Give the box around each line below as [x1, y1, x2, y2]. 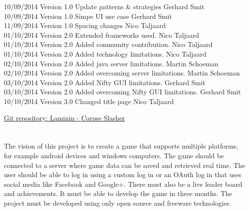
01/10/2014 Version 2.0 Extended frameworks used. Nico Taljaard [4, 30, 199, 40]
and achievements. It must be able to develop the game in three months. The [4, 188, 233, 198]
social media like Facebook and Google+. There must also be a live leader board [4, 179, 242, 189]
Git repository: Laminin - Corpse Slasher [4, 112, 125, 122]
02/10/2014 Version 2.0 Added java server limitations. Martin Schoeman [4, 58, 219, 68]
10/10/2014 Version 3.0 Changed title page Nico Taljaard [4, 96, 174, 106]
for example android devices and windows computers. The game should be [4, 150, 224, 160]
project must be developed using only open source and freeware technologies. [4, 197, 232, 208]
